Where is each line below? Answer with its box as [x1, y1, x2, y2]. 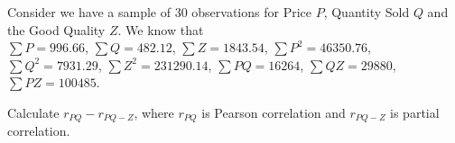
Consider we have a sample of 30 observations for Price [7, 3, 312, 21]
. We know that [117, 20, 204, 39]
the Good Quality [7, 20, 106, 39]
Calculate [7, 103, 60, 121]
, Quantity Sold [323, 3, 410, 21]
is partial [390, 103, 440, 121]
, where [134, 103, 174, 121]
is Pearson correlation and [201, 103, 346, 121]
